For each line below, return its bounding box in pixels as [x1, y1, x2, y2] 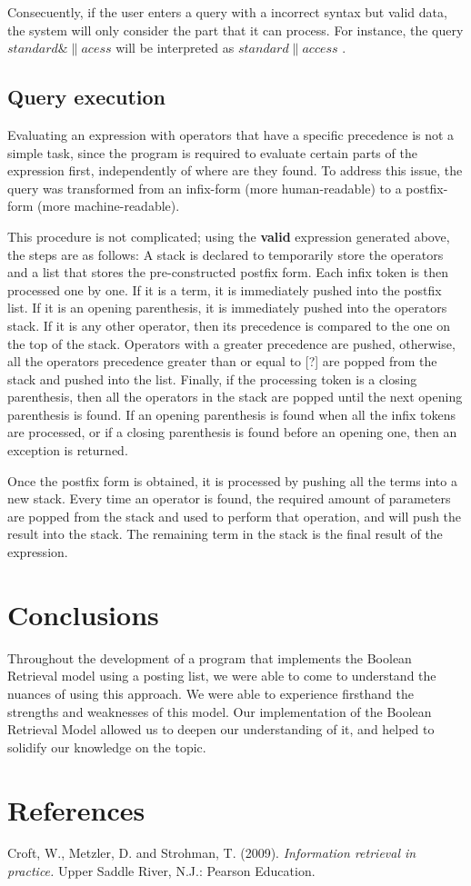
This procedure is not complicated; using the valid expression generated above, [7, 226, 450, 245]
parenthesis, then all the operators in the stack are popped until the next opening [7, 387, 463, 406]
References [7, 791, 145, 828]
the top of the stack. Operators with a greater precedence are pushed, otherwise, [7, 333, 456, 353]
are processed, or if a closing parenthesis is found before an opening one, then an [7, 423, 457, 442]
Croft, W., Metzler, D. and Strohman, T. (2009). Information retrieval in [7, 843, 416, 862]
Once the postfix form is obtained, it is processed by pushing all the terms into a [7, 471, 457, 490]
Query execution [7, 83, 165, 111]
